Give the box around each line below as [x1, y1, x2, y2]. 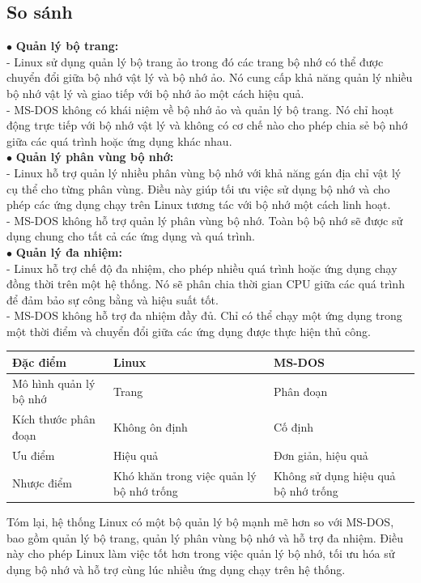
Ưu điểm [12, 446, 55, 463]
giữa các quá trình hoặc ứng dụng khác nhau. [6, 132, 232, 149]
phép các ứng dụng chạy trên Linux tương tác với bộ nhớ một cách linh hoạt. [6, 196, 391, 213]
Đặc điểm [12, 353, 66, 370]
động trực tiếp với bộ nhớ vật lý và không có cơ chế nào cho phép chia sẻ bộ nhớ [6, 117, 408, 134]
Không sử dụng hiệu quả [273, 466, 396, 483]
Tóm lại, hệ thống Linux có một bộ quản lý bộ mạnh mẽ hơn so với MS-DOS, [6, 513, 394, 530]
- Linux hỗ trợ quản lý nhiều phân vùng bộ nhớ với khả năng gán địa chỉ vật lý [6, 164, 402, 181]
